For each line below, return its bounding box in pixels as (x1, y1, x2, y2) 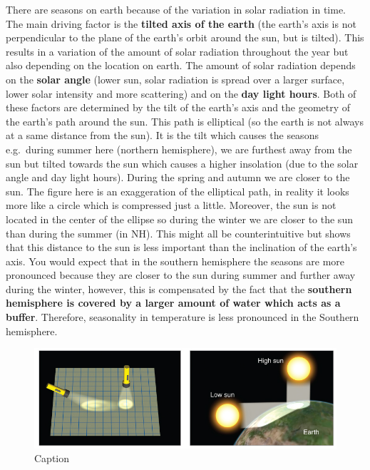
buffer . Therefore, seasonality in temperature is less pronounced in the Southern (6, 310, 359, 325)
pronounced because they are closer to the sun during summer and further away (6, 267, 356, 282)
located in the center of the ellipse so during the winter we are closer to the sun (6, 211, 353, 226)
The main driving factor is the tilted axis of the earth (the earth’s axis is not (6, 16, 356, 31)
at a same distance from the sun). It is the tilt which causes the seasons (6, 128, 319, 143)
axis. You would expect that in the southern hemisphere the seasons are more (6, 253, 345, 268)
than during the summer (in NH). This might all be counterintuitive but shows (6, 225, 351, 240)
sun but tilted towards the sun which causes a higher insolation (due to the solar (6, 155, 359, 170)
